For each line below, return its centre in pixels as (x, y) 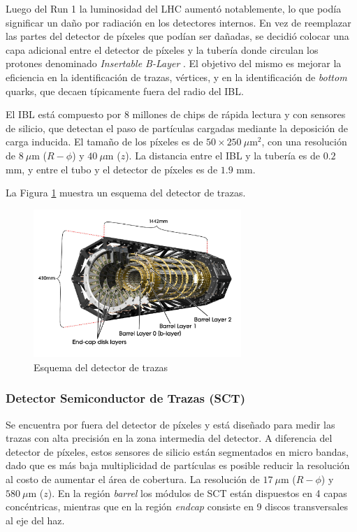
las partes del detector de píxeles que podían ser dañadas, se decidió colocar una (177, 36)
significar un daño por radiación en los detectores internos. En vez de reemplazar (178, 22)
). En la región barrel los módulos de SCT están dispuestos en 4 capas (197, 493)
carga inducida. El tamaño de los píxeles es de (104, 142)
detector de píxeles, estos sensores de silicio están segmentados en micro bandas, (177, 451)
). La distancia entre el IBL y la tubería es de (223, 155)
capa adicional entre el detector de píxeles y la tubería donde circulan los (162, 49)
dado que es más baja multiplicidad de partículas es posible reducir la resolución (178, 465)
